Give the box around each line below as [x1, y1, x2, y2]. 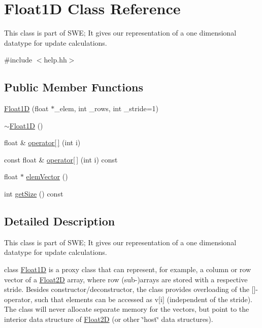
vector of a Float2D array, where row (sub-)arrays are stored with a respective [4, 274, 248, 284]
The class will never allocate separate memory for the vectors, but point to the [4, 304, 249, 314]
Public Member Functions [4, 79, 143, 95]
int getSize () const [4, 188, 63, 199]
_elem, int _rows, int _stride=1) [54, 103, 158, 114]
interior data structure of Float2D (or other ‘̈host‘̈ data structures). [4, 314, 213, 324]
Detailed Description [4, 213, 115, 229]
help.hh [44, 54, 67, 65]
